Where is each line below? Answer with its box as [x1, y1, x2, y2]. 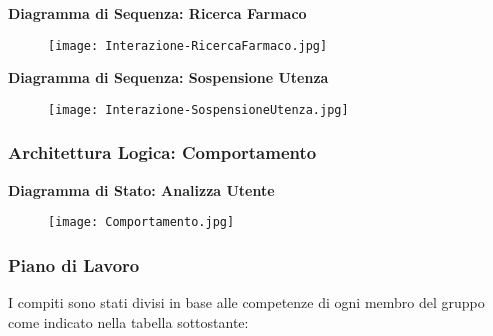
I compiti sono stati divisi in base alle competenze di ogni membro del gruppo [8, 292, 485, 313]
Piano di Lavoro [8, 252, 140, 277]
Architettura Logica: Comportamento [8, 140, 317, 165]
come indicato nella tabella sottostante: [8, 311, 249, 332]
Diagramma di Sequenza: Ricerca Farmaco [8, 3, 307, 23]
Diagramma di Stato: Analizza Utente [8, 179, 275, 200]
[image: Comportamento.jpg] [48, 215, 235, 230]
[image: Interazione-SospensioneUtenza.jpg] [48, 102, 349, 117]
